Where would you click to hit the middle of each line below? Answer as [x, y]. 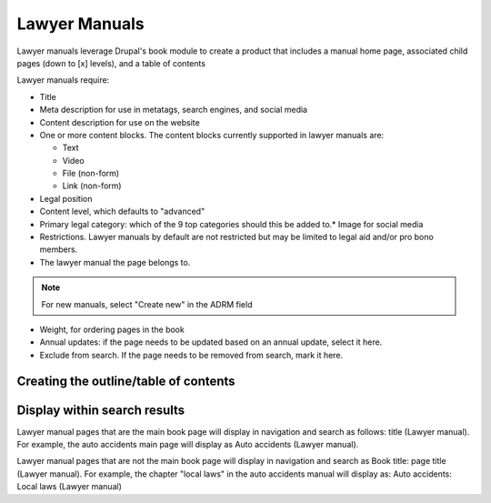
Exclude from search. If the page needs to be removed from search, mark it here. [191, 355]
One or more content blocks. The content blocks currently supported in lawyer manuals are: [212, 135]
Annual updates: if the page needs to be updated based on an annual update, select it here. [211, 342]
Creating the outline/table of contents [126, 381]
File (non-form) [91, 174]
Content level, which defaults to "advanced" [122, 211]
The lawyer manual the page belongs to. [115, 262]
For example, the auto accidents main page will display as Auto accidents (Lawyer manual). [188, 445]
